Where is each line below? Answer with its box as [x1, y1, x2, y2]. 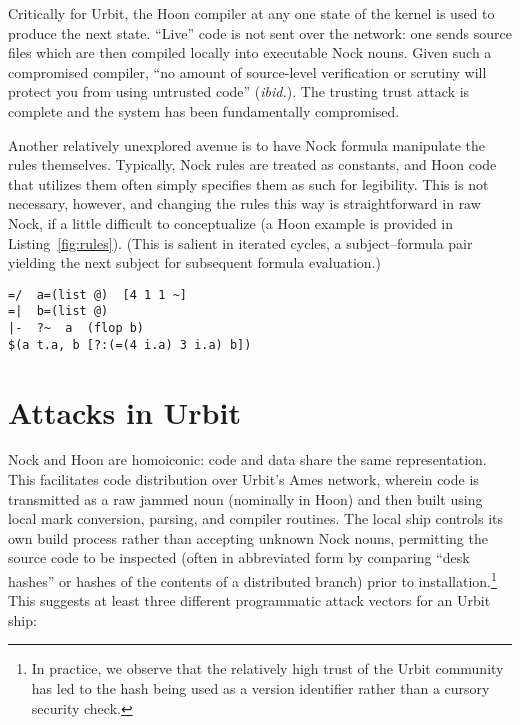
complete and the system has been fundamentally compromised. [8, 100, 400, 121]
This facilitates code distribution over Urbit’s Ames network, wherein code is [8, 469, 479, 490]
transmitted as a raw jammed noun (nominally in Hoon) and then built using [8, 488, 483, 509]
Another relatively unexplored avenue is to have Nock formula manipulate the [8, 134, 486, 155]
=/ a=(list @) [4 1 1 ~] [8, 287, 187, 302]
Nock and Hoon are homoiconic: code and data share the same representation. [8, 449, 487, 470]
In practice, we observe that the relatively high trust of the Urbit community [31, 658, 504, 679]
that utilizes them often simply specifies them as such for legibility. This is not [8, 173, 489, 194]
